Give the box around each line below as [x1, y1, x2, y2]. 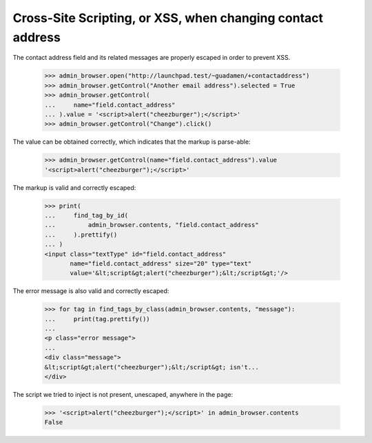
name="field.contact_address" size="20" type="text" [70, 259, 252, 268]
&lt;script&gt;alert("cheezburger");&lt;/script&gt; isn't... [44, 363, 259, 371]
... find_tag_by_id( [44, 212, 129, 219]
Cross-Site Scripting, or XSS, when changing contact [12, 10, 324, 25]
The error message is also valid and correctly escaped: [12, 287, 169, 295]
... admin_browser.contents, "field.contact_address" [44, 221, 259, 229]
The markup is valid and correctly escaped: [12, 183, 136, 192]
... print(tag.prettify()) [44, 315, 151, 323]
